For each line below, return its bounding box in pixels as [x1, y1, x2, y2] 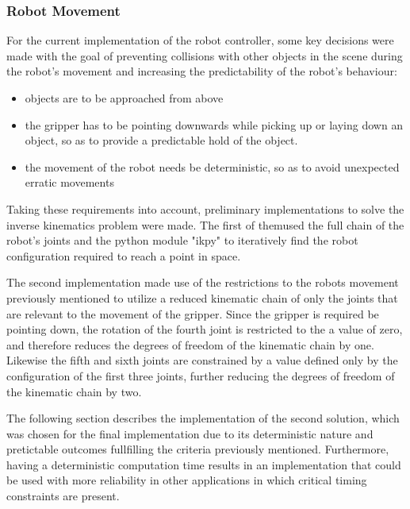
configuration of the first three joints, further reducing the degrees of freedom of [6, 367, 395, 384]
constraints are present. [6, 488, 120, 504]
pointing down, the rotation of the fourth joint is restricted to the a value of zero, [6, 321, 403, 337]
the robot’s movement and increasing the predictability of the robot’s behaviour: [6, 63, 397, 79]
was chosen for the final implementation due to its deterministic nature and [6, 425, 374, 442]
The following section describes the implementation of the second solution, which [6, 410, 400, 426]
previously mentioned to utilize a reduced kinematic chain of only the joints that [6, 289, 398, 306]
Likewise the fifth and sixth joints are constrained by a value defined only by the [6, 352, 398, 368]
